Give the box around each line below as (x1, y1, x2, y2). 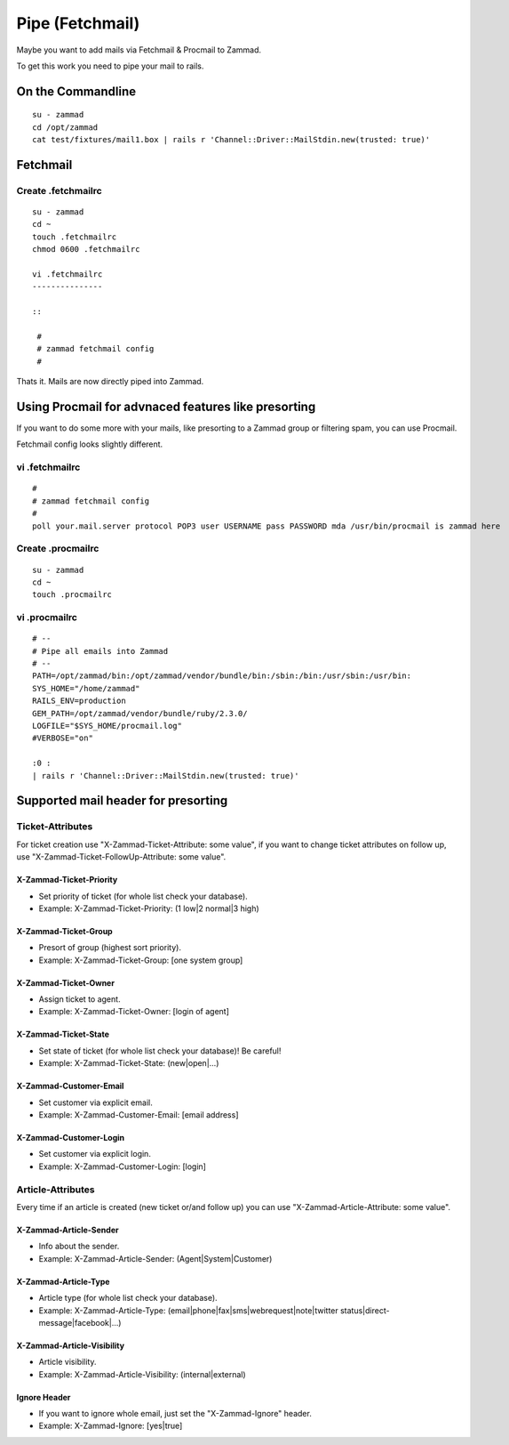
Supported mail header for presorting (16, 793, 228, 809)
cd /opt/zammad (32, 122, 99, 133)
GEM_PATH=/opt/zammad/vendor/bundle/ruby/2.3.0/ (32, 708, 248, 718)
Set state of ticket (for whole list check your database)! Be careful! (38, 1045, 282, 1056)
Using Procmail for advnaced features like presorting (16, 399, 316, 414)
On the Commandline (16, 84, 137, 99)
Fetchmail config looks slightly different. (16, 439, 163, 449)
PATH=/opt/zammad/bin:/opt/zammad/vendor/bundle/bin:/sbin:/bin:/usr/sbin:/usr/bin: (32, 671, 412, 681)
